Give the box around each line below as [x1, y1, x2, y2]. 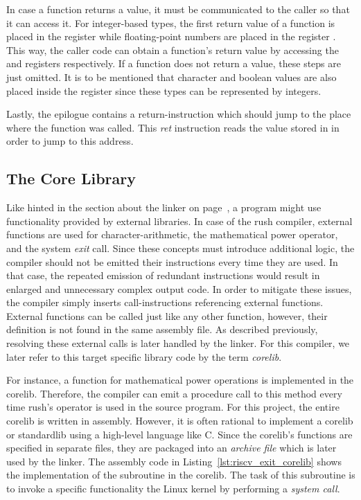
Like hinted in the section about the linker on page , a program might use [6, 200, 322, 215]
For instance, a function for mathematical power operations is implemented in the [6, 373, 354, 387]
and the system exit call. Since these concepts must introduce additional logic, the [6, 240, 355, 255]
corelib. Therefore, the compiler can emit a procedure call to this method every [6, 386, 342, 400]
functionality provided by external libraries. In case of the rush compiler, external [6, 213, 353, 228]
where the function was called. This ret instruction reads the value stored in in [6, 120, 340, 134]
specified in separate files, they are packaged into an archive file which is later [6, 440, 337, 455]
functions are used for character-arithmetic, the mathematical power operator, [6, 227, 338, 242]
